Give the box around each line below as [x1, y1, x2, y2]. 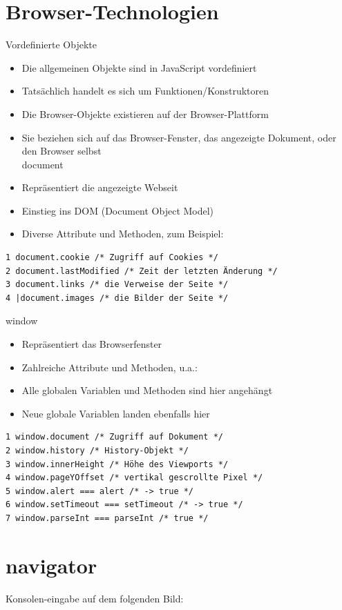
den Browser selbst [21, 144, 102, 158]
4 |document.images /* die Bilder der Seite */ [6, 293, 229, 303]
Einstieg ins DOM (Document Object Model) [21, 203, 214, 217]
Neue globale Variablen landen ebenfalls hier [21, 406, 210, 420]
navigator [6, 551, 97, 579]
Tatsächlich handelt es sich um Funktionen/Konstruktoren [21, 83, 269, 98]
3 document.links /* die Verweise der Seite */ [6, 279, 229, 290]
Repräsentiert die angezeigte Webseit [21, 180, 178, 195]
